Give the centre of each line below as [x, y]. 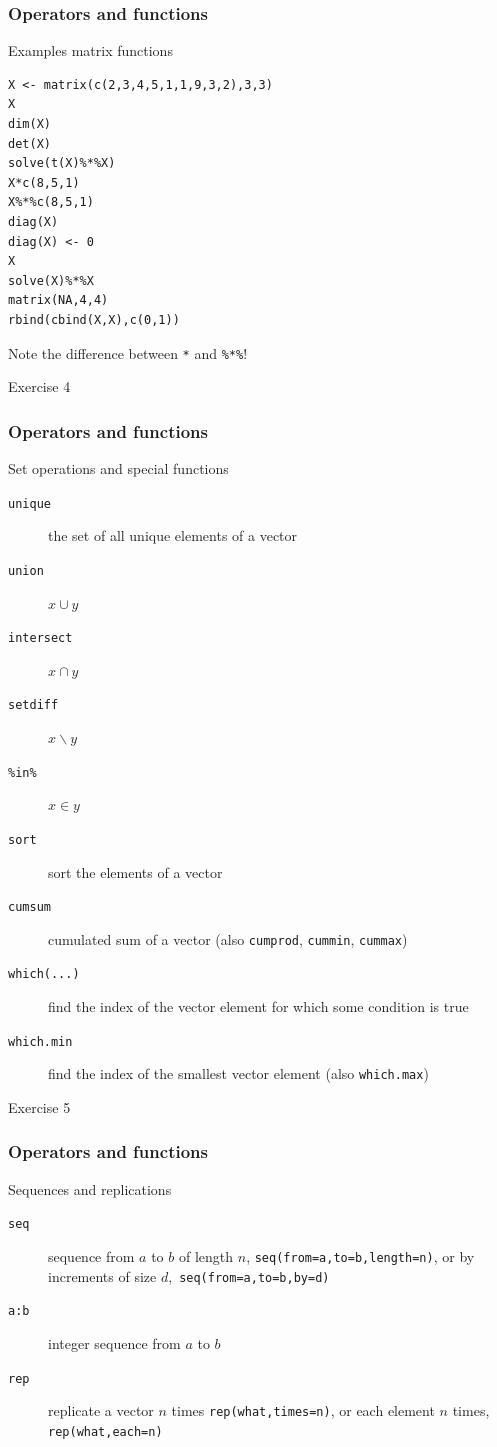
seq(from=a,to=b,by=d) [254, 1277]
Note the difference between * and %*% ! [128, 352]
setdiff [33, 705]
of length [206, 1256]
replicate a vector [101, 1410]
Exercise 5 [39, 1106]
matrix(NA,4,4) [58, 300]
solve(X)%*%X [51, 280]
